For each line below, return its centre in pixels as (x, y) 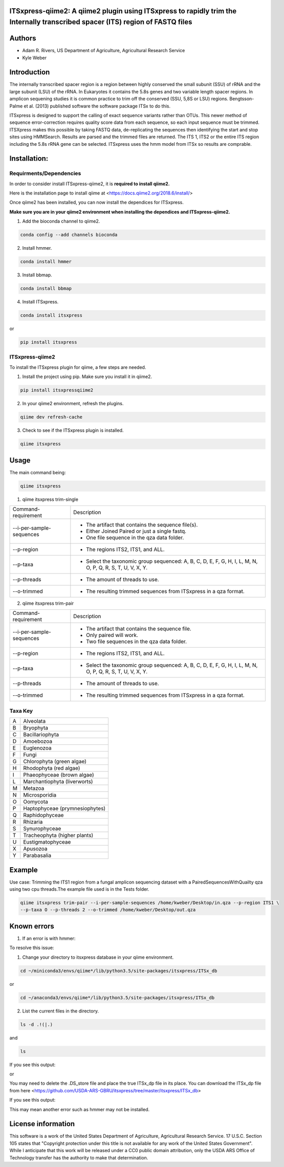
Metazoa (34, 788)
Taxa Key (21, 711)
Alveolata (35, 721)
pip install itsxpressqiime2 (57, 390)
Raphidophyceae (43, 815)
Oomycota (36, 802)
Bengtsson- (242, 99)
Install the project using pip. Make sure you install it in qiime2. (87, 377)
